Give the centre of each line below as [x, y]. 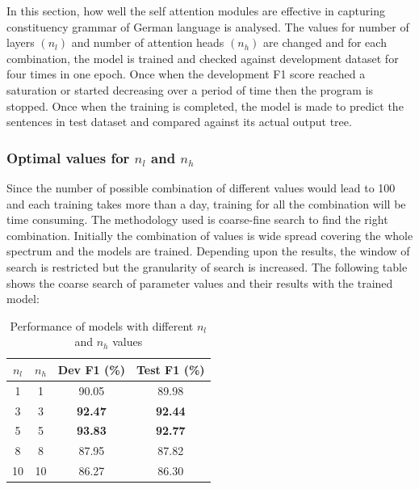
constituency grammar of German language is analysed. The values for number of [208, 26]
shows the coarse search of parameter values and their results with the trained [200, 282]
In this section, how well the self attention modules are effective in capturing [196, 11]
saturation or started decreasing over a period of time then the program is [190, 89]
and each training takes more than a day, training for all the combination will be [206, 203]
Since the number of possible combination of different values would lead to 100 [201, 187]
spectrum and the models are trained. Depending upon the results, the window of [208, 251]
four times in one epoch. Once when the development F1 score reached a [186, 74]
